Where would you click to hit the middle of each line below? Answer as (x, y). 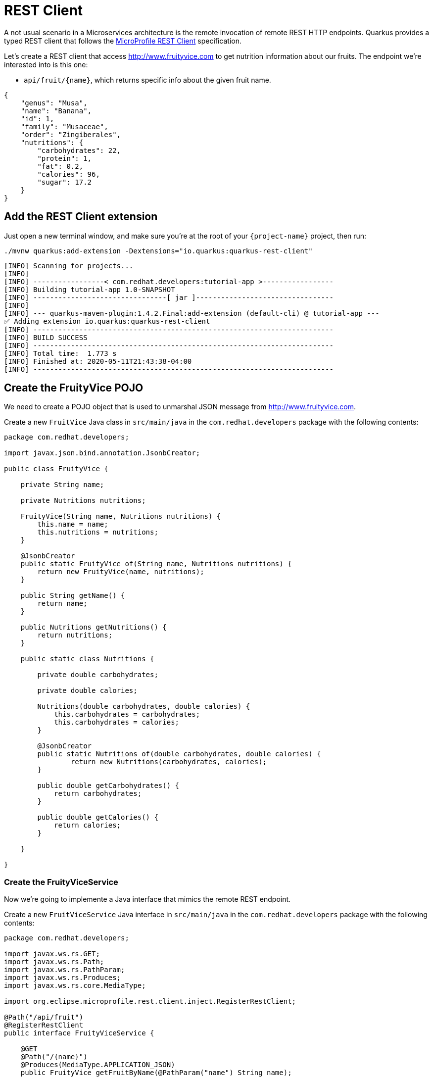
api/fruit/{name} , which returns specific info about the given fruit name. (147, 80)
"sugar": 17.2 (65, 182)
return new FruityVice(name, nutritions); (121, 572)
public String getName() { (73, 596)
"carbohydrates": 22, (79, 150)
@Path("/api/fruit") (44, 1017)
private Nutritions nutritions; (83, 501)
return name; (62, 604)
